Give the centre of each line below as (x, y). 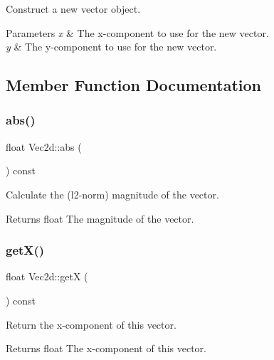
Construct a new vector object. (73, 9)
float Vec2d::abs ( (44, 146)
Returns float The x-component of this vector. (106, 348)
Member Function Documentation (134, 85)
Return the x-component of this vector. (91, 324)
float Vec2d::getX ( (47, 276)
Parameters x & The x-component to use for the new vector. (137, 32)
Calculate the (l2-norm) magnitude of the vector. (112, 194)
